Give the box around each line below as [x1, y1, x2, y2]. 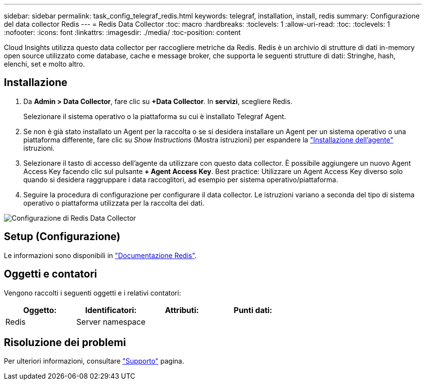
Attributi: [165, 305, 199, 315]
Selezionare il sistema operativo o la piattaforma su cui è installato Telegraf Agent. [23, 112, 286, 121]
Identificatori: [85, 305, 137, 315]
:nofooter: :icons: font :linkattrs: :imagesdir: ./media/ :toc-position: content [4, 28, 241, 36]
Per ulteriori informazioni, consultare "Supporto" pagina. [4, 357, 184, 366]
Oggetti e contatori [4, 268, 97, 280]
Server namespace [76, 316, 146, 327]
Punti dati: [233, 305, 272, 315]
